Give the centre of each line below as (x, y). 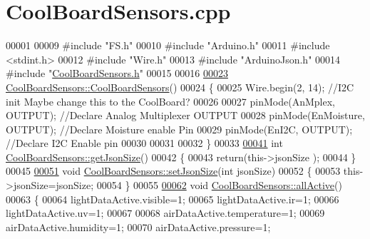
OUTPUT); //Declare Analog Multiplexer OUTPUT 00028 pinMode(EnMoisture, (185, 115)
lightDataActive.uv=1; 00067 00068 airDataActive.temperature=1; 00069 (165, 213)
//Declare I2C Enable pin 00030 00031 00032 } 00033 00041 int (144, 143)
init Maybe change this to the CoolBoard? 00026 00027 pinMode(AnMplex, (170, 101)
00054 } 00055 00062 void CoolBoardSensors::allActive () (219, 185)
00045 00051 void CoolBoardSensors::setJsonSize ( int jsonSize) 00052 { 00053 (173, 171)
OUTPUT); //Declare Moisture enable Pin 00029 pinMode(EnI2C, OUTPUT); (179, 129)
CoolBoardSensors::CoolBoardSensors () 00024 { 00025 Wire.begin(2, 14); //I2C (180, 87)
